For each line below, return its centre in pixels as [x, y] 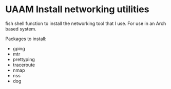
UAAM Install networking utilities [77, 9]
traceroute [24, 65]
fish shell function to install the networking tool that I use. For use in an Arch [86, 23]
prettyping [24, 59]
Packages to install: [26, 39]
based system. [21, 28]
